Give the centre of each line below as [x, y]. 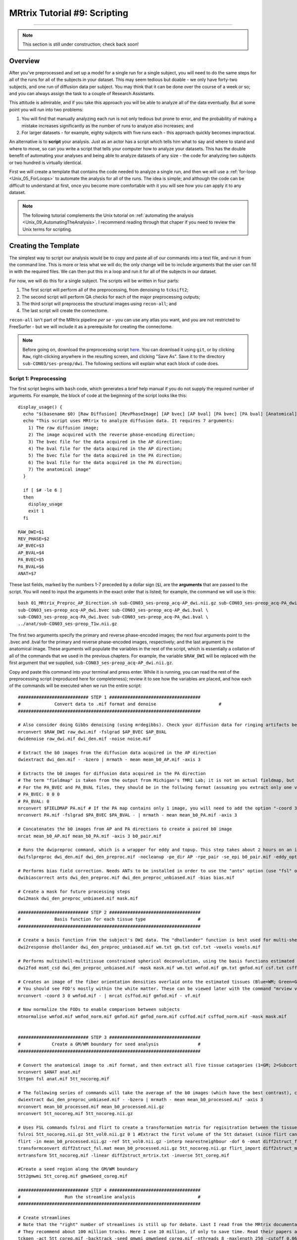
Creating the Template [44, 246]
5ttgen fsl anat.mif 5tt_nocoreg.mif [64, 1079]
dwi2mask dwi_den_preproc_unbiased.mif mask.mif [78, 899]
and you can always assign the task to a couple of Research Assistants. [82, 94]
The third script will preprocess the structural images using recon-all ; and [99, 304]
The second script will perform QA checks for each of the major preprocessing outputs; [111, 297]
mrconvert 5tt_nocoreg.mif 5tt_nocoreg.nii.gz [75, 1114]
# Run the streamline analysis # [109, 1197]
